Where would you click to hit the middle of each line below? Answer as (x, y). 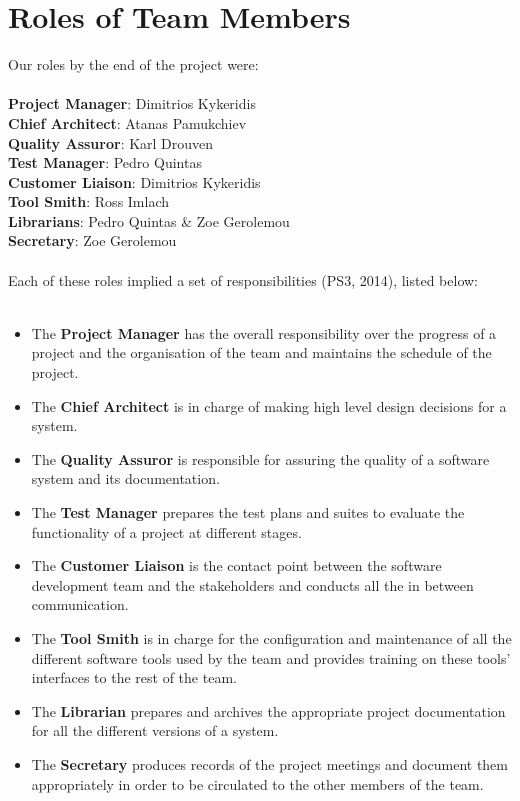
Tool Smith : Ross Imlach (89, 201)
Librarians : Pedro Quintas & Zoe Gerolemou (149, 220)
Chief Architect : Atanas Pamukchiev (127, 122)
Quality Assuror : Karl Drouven (111, 142)
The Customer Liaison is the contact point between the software (236, 565)
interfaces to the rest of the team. (134, 677)
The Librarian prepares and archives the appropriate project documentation (268, 710)
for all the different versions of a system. (155, 730)
